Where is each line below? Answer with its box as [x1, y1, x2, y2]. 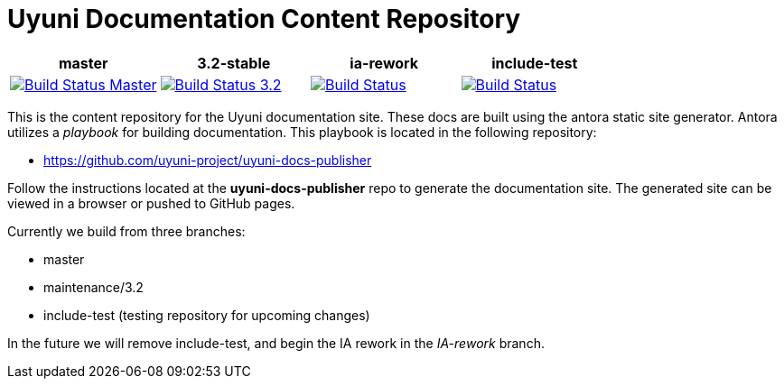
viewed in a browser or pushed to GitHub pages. [7, 195, 295, 211]
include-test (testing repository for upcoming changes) [43, 307, 370, 323]
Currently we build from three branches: [7, 223, 246, 239]
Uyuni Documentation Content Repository [7, 4, 521, 34]
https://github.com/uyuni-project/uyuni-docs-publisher [43, 152, 372, 168]
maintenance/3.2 [43, 279, 144, 295]
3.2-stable [197, 53, 271, 72]
